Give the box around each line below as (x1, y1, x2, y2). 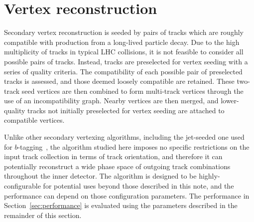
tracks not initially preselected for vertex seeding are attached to (27, 105, 225, 115)
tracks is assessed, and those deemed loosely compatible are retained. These (4, 76, 235, 86)
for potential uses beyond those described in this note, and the (43, 181, 234, 191)
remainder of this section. (4, 210, 82, 220)
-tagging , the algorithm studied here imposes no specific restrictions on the (17, 141, 250, 152)
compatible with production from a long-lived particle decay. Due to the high (4, 36, 240, 47)
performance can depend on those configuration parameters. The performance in (4, 190, 250, 201)
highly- (199, 171, 220, 181)
